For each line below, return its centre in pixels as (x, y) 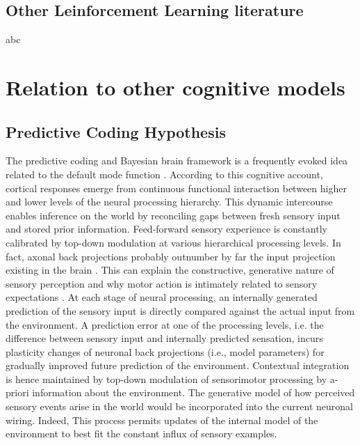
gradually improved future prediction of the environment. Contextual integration (178, 365)
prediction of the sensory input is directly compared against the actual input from (180, 310)
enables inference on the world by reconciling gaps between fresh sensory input (173, 215)
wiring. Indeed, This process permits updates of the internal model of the (162, 420)
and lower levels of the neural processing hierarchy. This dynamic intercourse (169, 202)
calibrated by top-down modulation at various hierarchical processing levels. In (173, 242)
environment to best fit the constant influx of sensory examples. (141, 434)
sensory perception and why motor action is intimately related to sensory (162, 283)
